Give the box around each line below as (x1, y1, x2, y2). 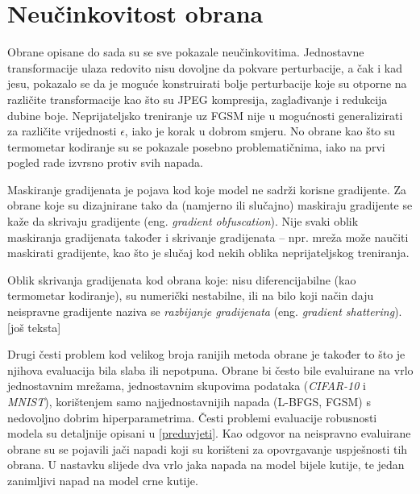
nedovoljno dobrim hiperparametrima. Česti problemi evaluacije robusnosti (7, 409, 377, 426)
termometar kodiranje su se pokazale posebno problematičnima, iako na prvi (7, 138, 385, 155)
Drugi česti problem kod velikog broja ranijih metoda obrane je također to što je (7, 346, 405, 363)
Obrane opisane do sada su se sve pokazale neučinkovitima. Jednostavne (7, 44, 364, 60)
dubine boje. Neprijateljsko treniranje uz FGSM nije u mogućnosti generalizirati (7, 106, 403, 123)
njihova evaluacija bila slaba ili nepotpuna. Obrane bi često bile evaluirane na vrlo (7, 361, 414, 378)
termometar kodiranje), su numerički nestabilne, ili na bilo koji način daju (7, 287, 374, 304)
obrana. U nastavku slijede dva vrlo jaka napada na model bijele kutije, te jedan (7, 456, 405, 473)
